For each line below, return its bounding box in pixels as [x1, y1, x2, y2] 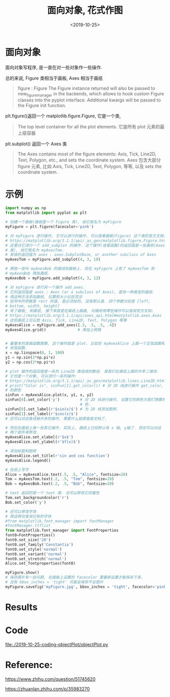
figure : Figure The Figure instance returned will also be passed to [17, 85, 155, 91]
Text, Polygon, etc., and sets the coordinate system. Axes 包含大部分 [17, 157, 161, 163]
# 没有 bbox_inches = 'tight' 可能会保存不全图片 [5, 580, 104, 585]
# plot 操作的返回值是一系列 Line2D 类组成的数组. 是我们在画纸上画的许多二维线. [5, 369, 159, 374]
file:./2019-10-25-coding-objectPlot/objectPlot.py [5, 641, 108, 647]
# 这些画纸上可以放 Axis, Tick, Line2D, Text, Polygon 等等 [5, 318, 127, 323]
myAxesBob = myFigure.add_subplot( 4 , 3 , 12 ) [5, 275, 101, 281]
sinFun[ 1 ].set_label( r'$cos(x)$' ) [5, 411, 78, 416]
